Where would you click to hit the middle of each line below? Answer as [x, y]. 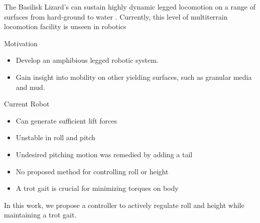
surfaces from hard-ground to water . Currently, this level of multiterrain [116, 16]
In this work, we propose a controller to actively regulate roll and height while [124, 205]
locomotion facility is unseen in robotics [65, 26]
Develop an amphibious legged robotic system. [87, 60]
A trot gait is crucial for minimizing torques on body [97, 188]
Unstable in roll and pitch [55, 137]
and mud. [30, 87]
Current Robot [27, 104]
